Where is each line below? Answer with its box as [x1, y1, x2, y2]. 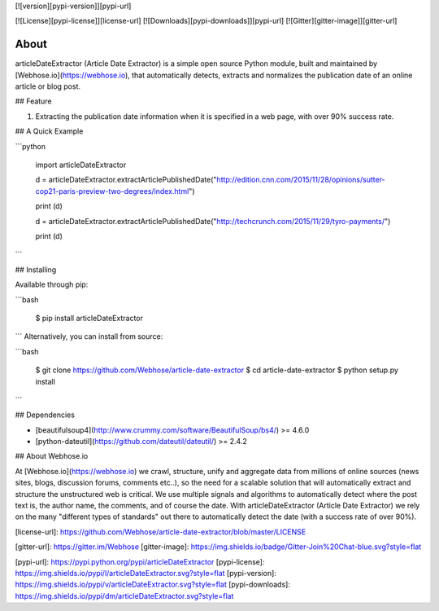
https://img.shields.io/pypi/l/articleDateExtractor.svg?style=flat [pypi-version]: [15, 568, 276, 578]
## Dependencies [15, 410, 75, 420]
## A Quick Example [15, 126, 84, 136]
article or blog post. [15, 81, 81, 91]
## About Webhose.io [15, 451, 89, 461]
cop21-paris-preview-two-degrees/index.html [35, 186, 189, 196]
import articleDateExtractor [35, 160, 127, 170]
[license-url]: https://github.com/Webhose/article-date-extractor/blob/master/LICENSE [15, 526, 306, 537]
